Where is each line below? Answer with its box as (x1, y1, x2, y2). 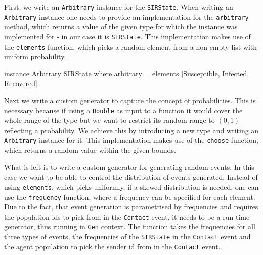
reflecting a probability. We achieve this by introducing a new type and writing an (4, 124, 259, 135)
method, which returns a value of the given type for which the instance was (4, 21, 238, 32)
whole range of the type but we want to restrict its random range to (4, 115, 215, 125)
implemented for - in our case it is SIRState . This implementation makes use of (4, 31, 251, 41)
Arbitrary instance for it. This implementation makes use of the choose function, (4, 135, 258, 145)
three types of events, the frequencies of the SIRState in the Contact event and (4, 231, 251, 242)
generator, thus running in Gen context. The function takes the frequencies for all (4, 221, 255, 232)
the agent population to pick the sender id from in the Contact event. (4, 241, 221, 251)
